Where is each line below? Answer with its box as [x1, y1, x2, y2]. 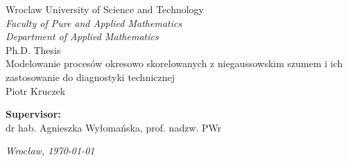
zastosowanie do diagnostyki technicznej [6, 69, 175, 84]
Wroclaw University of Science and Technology [6, 2, 204, 16]
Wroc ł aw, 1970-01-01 [6, 143, 95, 158]
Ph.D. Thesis [6, 42, 61, 57]
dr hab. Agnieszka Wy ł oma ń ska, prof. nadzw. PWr [6, 120, 222, 134]
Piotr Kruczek [6, 83, 66, 98]
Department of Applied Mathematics [6, 29, 159, 44]
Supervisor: [6, 107, 61, 121]
